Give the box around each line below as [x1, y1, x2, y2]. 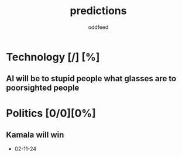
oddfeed [88, 24, 109, 31]
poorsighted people [6, 83, 80, 93]
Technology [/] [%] [6, 50, 100, 64]
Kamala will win [6, 129, 64, 139]
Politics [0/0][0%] [6, 106, 97, 120]
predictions [70, 4, 127, 18]
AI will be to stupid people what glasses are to [6, 74, 177, 83]
